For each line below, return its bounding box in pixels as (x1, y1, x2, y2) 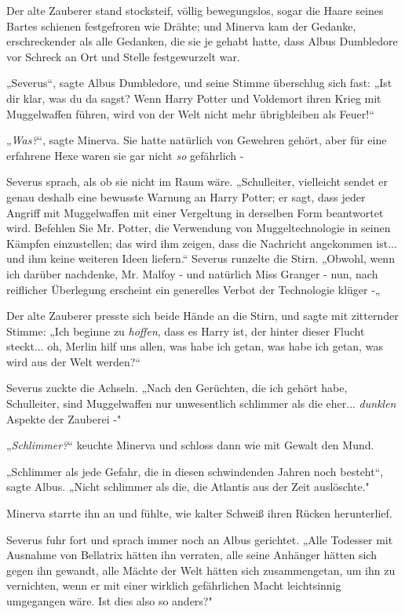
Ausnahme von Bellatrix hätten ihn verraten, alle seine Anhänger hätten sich (6, 547, 377, 563)
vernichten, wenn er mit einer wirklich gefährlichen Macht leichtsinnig (6, 577, 341, 594)
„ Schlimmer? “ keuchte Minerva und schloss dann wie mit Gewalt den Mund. (6, 437, 374, 453)
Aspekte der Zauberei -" (6, 410, 122, 427)
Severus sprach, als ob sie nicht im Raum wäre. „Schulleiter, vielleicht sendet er (6, 173, 389, 190)
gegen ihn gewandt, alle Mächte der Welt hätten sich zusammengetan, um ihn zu (6, 561, 396, 578)
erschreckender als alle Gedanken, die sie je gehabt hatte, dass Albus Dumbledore (6, 33, 398, 49)
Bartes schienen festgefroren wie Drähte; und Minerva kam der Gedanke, (6, 17, 356, 34)
